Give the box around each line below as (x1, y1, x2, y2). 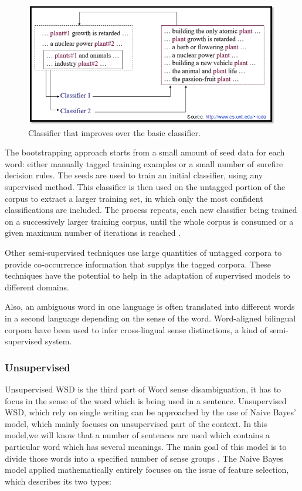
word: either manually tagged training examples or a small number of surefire (5, 157, 283, 170)
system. (45, 335, 72, 347)
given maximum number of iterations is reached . (5, 226, 181, 239)
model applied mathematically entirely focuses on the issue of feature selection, (5, 463, 289, 476)
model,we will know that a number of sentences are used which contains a (5, 429, 270, 441)
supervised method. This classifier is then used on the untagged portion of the (5, 181, 286, 193)
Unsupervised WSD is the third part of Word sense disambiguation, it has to (5, 383, 281, 395)
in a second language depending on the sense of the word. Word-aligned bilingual (5, 312, 296, 324)
